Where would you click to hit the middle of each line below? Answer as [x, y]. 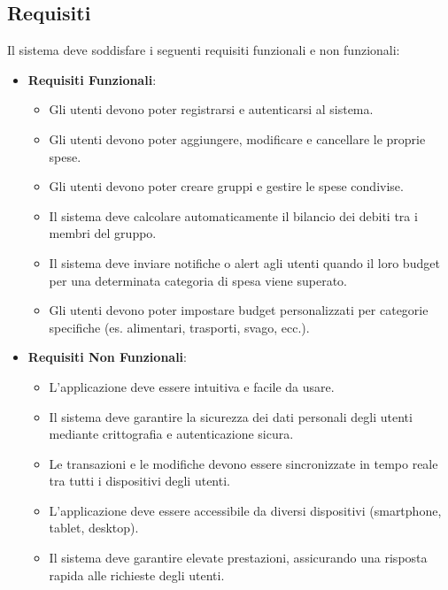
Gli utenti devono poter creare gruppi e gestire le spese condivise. [226, 186]
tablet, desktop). [94, 528]
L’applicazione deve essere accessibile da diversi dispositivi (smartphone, [245, 510]
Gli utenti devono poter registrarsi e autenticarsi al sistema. [211, 109]
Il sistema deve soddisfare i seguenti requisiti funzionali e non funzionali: [204, 50]
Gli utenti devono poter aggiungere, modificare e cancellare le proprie [237, 138]
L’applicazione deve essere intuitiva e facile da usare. [192, 386]
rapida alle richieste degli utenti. [137, 575]
